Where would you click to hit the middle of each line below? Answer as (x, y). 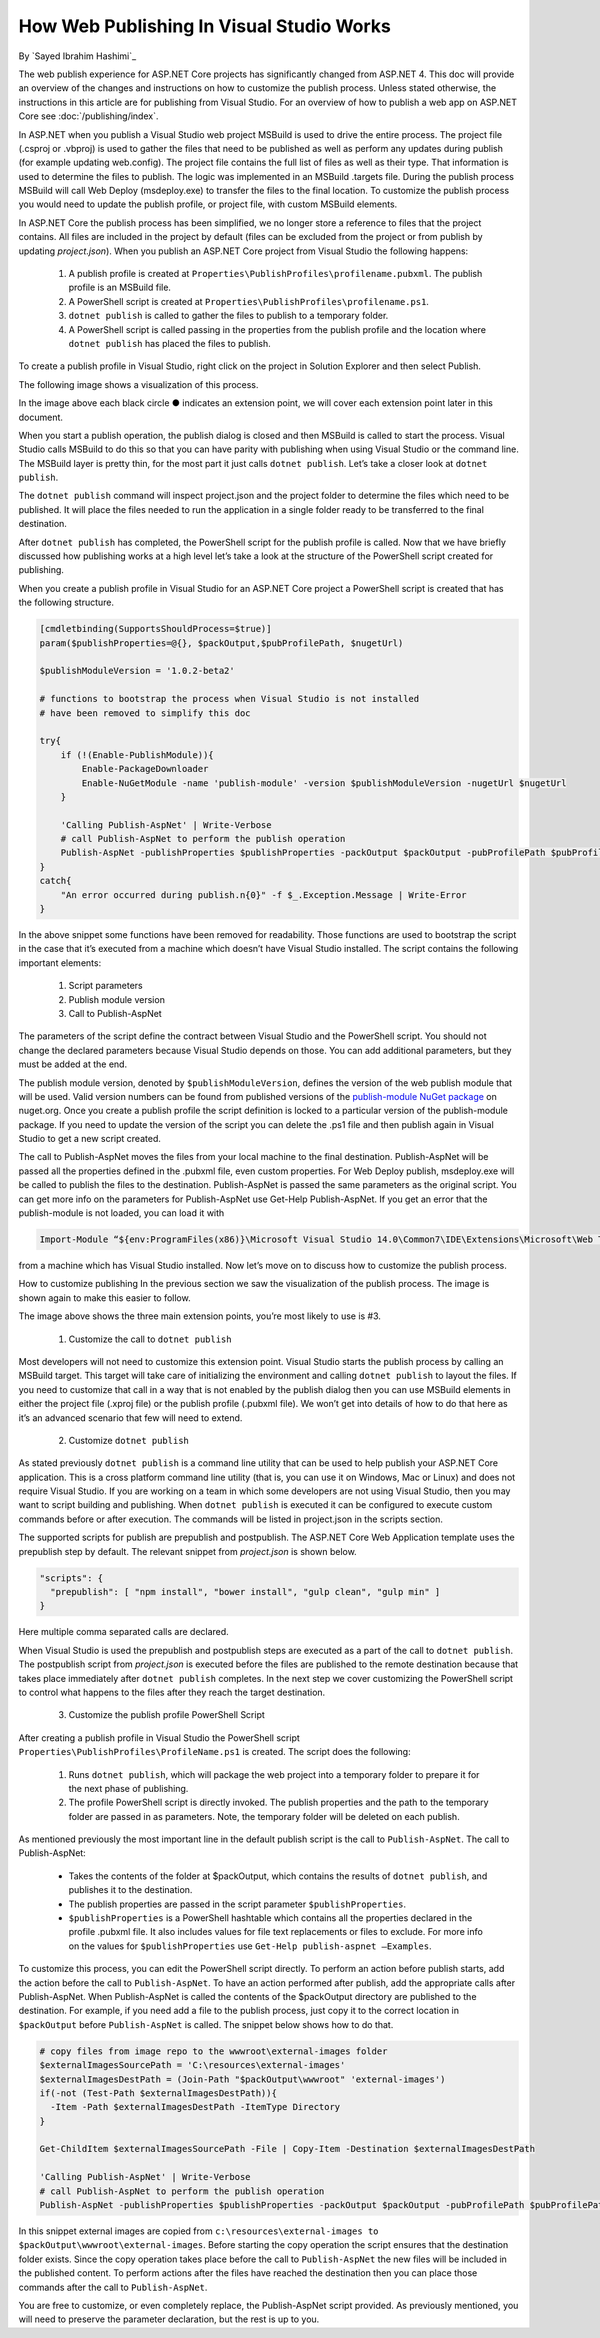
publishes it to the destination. (130, 1890)
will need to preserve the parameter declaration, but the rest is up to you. (169, 2319)
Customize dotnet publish (129, 1440)
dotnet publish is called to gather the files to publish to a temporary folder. (228, 316)
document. (41, 417)
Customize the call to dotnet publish (150, 1339)
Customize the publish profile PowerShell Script (166, 1715)
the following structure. (66, 602)
